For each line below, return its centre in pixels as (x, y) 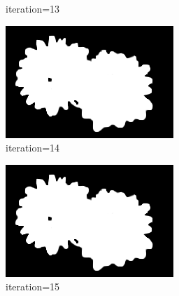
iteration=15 (33, 287)
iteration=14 (33, 148)
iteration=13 (33, 8)
